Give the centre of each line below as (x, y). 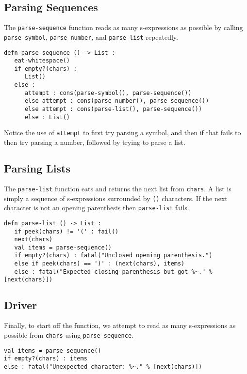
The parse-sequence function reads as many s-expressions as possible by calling (123, 27)
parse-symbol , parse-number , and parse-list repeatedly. (91, 37)
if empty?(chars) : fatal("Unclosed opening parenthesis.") (113, 256)
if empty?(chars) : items (46, 359)
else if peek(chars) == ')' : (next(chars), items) (99, 264)
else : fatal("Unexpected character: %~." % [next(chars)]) (103, 366)
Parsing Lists (37, 168)
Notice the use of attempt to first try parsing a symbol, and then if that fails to (123, 132)
